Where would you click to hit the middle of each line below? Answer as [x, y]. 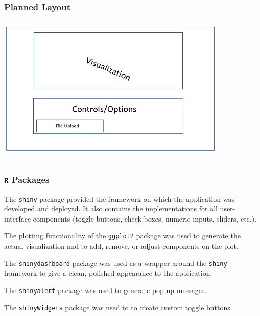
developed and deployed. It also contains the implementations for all [111, 209]
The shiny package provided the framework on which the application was [119, 198]
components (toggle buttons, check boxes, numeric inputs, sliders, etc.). [145, 218]
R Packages [27, 179]
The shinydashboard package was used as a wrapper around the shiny [116, 263]
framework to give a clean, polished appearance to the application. [108, 273]
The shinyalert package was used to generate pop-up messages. [105, 290]
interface [18, 218]
